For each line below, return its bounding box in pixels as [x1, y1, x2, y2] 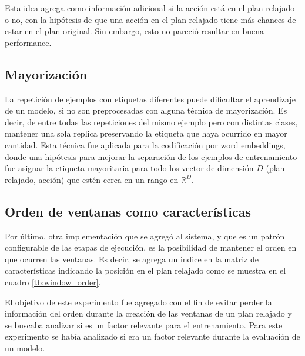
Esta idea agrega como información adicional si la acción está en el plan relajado [5, 2, 295, 14]
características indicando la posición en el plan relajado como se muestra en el [5, 264, 286, 277]
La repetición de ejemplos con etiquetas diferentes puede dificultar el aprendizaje [5, 92, 296, 105]
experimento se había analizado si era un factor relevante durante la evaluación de [5, 330, 300, 342]
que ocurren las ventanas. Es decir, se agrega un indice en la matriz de [5, 252, 259, 265]
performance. [5, 36, 52, 48]
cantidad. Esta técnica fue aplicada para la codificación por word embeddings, [5, 138, 286, 151]
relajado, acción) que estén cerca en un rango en [5, 173, 179, 185]
